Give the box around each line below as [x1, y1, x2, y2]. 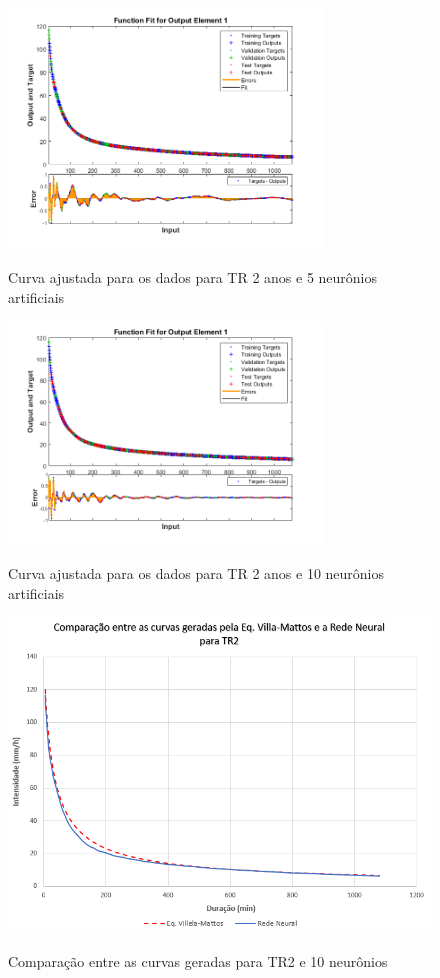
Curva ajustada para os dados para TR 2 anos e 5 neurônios [8, 267, 378, 288]
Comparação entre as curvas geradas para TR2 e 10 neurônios [8, 951, 388, 972]
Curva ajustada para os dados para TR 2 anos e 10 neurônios [8, 563, 385, 584]
